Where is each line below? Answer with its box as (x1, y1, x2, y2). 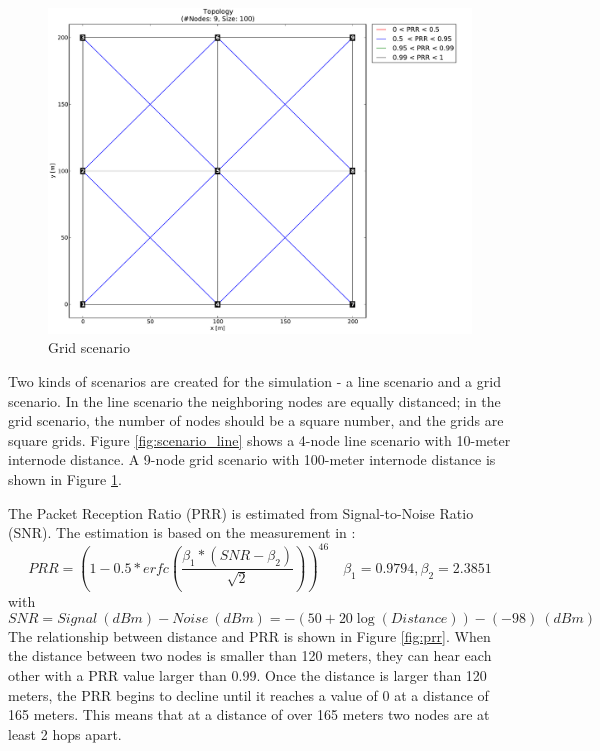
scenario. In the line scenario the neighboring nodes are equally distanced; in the (8, 390, 501, 411)
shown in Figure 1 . (8, 469, 122, 490)
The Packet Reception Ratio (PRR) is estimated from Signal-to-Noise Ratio (8, 502, 474, 523)
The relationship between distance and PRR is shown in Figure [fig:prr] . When (8, 625, 491, 646)
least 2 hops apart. (8, 723, 122, 744)
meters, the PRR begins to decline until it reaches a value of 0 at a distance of (8, 684, 489, 705)
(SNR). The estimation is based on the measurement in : (8, 522, 356, 543)
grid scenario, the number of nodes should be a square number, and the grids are (8, 410, 504, 431)
